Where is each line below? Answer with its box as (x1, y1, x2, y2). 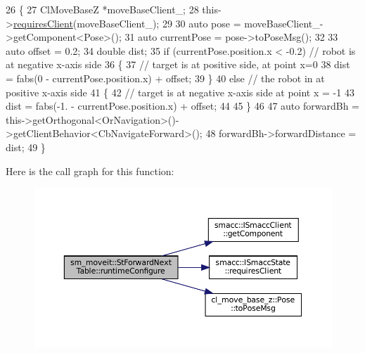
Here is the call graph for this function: (6, 163, 174, 178)
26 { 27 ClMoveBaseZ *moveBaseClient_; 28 (6, 2, 199, 16)
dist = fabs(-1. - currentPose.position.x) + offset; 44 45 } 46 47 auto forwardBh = (6, 98, 359, 113)
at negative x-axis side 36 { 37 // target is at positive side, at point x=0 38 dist (6, 57, 350, 72)
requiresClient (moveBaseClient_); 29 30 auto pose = (13, 15, 241, 30)
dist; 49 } (6, 139, 46, 154)
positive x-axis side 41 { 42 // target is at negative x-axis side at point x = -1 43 (6, 84, 354, 99)
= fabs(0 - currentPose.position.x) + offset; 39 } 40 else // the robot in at (6, 70, 325, 85)
